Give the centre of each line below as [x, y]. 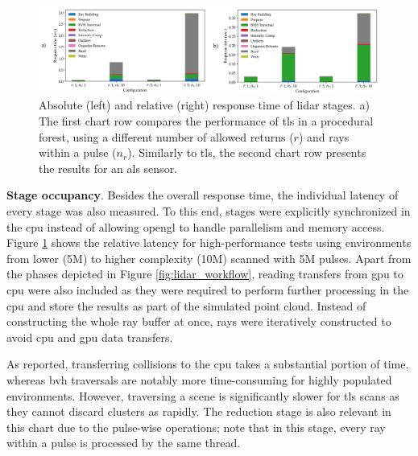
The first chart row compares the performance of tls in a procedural [206, 121]
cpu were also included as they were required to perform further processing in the [208, 290]
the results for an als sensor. [108, 168]
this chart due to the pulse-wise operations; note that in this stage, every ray [196, 427]
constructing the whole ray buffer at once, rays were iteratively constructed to [199, 321]
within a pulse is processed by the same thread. [124, 443]
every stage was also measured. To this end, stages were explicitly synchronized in [209, 211]
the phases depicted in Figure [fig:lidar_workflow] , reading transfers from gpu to [205, 274]
